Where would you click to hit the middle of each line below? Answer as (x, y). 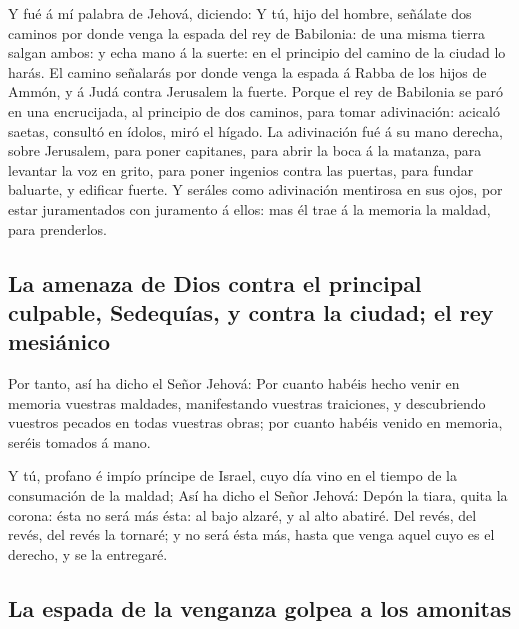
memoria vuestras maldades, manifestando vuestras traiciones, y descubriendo (247, 402)
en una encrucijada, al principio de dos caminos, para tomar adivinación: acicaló (254, 110)
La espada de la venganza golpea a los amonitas (260, 607)
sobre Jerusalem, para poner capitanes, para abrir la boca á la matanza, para (245, 150)
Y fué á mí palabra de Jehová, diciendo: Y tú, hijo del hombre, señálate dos (240, 13)
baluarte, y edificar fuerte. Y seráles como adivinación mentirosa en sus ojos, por (255, 189)
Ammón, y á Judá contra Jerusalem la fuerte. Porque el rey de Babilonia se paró (256, 91)
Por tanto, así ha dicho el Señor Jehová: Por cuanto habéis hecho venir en (234, 383)
